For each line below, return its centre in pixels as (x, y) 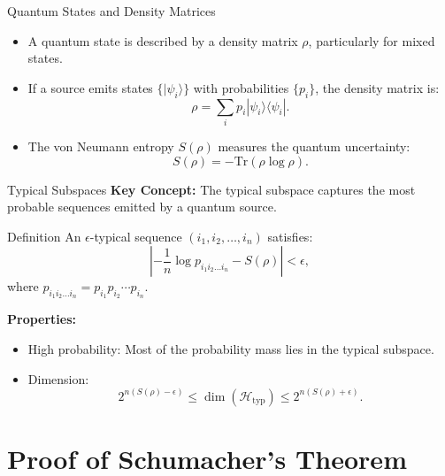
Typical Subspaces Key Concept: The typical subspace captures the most (211, 189)
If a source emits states (90, 87)
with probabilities (241, 87)
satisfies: (290, 236)
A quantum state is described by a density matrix (163, 40)
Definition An (44, 236)
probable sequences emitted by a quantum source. (142, 207)
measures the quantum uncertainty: (314, 146)
